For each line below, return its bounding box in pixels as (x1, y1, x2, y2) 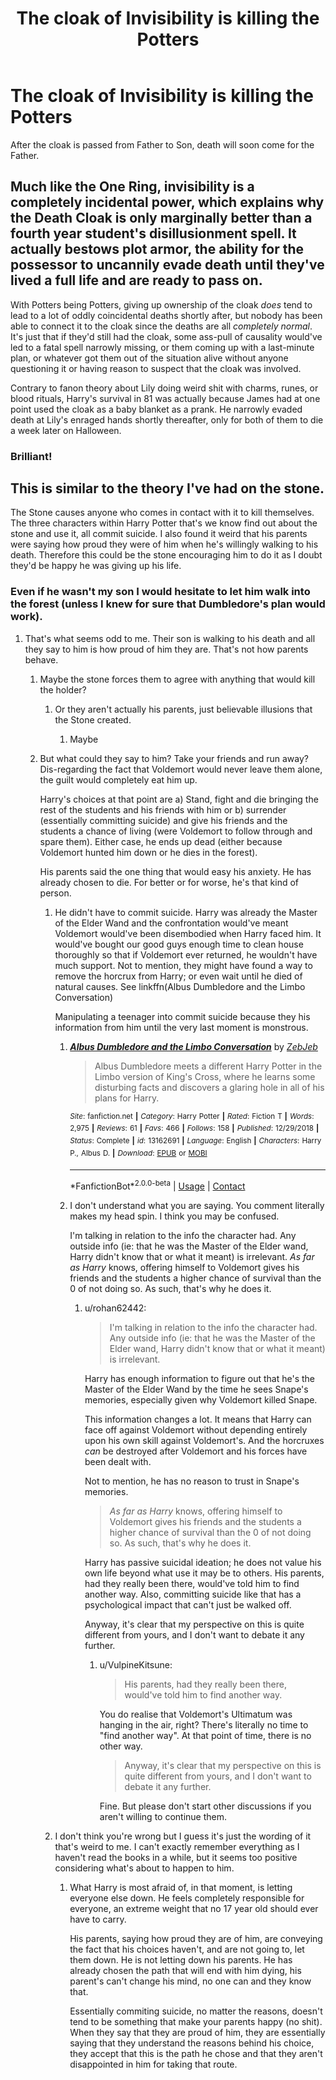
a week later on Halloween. (10, 424, 122, 436)
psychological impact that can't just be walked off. (84, 1599, 292, 1611)
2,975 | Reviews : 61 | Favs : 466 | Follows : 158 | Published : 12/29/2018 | (69, 1123, 320, 1134)
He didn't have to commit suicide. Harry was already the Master (54, 906, 318, 918)
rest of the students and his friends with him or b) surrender (39, 803, 287, 816)
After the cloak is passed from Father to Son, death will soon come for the (10, 138, 315, 151)
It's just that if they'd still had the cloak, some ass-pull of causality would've (10, 330, 323, 342)
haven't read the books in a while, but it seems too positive (54, 1852, 298, 1864)
